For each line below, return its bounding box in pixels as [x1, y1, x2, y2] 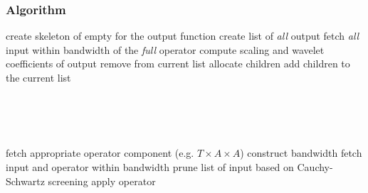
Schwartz [6, 173, 45, 188]
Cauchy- [297, 159, 333, 174]
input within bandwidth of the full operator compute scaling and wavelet [6, 42, 325, 57]
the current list [6, 70, 71, 84]
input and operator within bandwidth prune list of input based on [6, 159, 294, 174]
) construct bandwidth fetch [240, 145, 362, 160]
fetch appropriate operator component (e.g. [6, 145, 194, 160]
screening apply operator [48, 173, 156, 188]
